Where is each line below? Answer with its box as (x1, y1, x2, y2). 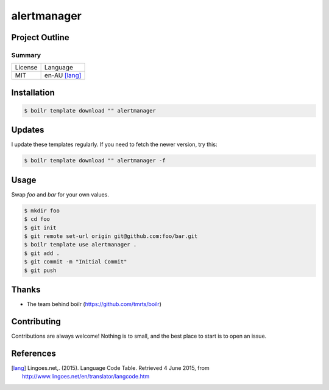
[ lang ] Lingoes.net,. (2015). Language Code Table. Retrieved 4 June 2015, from (11, 364, 210, 371)
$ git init (24, 224, 57, 231)
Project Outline (11, 32, 69, 43)
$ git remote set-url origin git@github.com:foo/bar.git (24, 233, 198, 240)
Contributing (11, 316, 61, 327)
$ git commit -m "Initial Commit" (24, 259, 127, 265)
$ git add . (24, 249, 60, 257)
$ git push (24, 266, 57, 274)
